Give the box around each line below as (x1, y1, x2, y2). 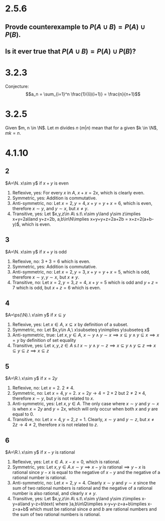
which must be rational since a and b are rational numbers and (29, 506, 157, 512)
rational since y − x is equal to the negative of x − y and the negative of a (12, 470, 161, 475)
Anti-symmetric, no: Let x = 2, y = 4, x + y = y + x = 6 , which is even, (12, 200, 153, 206)
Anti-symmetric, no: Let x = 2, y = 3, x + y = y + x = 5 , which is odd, (12, 269, 151, 275)
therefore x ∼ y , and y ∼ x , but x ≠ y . (12, 205, 89, 211)
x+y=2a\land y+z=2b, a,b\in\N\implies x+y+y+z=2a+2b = (12, 216, 128, 222)
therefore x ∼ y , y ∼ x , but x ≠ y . (12, 274, 80, 280)
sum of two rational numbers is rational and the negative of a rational (12, 485, 153, 491)
